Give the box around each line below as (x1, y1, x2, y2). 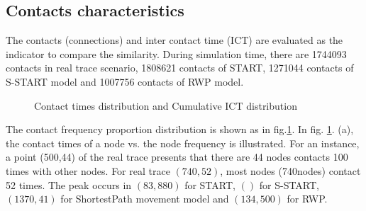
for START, (184, 177, 235, 192)
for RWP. (287, 191, 328, 206)
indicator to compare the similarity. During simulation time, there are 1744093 (6, 46, 347, 61)
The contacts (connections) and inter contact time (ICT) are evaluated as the (6, 33, 343, 47)
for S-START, (259, 177, 320, 192)
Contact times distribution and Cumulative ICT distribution (34, 98, 297, 113)
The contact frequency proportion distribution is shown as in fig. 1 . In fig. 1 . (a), (6, 122, 354, 137)
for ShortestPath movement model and (60, 191, 229, 206)
